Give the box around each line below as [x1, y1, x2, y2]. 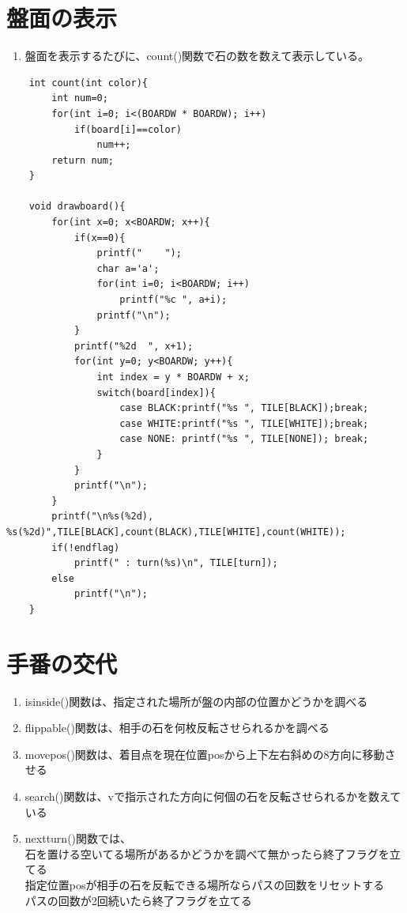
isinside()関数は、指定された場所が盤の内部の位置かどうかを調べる [24, 692, 368, 709]
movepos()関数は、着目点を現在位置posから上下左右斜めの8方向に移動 [24, 745, 385, 762]
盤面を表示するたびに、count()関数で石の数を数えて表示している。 [24, 47, 369, 64]
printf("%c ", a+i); [119, 294, 228, 306]
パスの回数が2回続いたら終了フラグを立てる [24, 892, 252, 908]
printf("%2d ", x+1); [73, 340, 194, 352]
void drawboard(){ [28, 201, 126, 213]
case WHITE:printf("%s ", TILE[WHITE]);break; [119, 417, 369, 429]
